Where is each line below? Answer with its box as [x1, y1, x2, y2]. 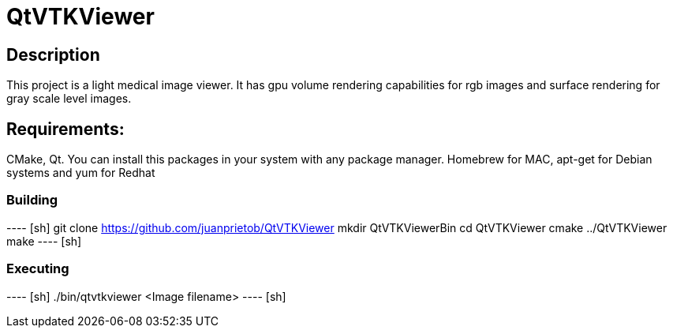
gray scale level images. [6, 92, 132, 106]
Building [6, 192, 58, 208]
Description [6, 44, 100, 65]
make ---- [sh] [6, 234, 82, 248]
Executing [6, 261, 69, 277]
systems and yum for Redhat [6, 166, 155, 180]
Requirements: [6, 118, 125, 139]
